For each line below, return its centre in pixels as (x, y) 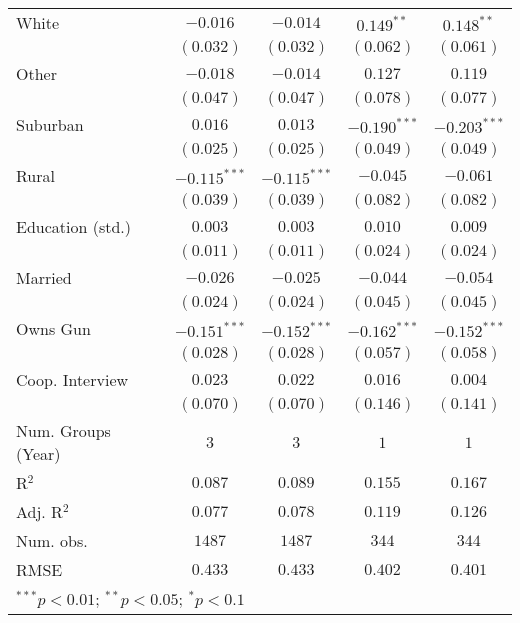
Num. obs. (52, 540)
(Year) (38, 453)
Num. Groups (63, 430)
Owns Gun (53, 328)
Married (44, 277)
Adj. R (39, 511)
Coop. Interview (72, 379)
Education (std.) (74, 226)
